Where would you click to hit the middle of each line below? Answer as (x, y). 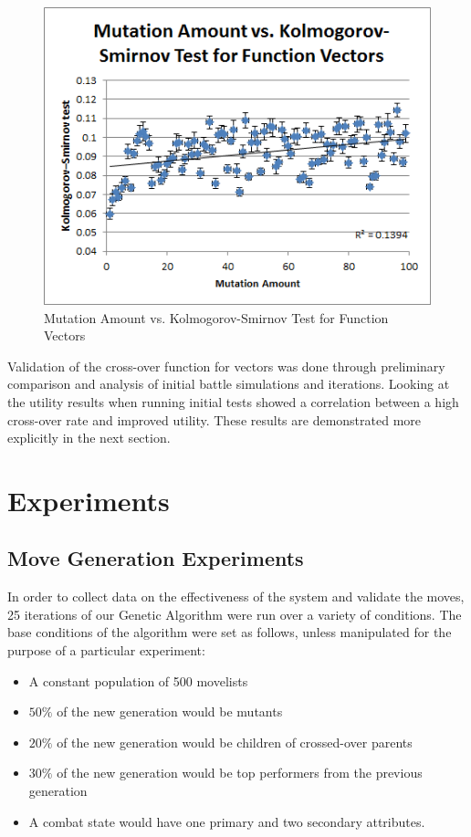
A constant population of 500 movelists (138, 680)
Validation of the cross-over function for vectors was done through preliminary (226, 366)
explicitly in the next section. (89, 438)
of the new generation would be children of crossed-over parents (235, 742)
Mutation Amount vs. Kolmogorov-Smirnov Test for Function (216, 317)
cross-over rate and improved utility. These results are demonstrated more (215, 419)
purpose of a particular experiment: (106, 650)
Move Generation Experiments (156, 558)
